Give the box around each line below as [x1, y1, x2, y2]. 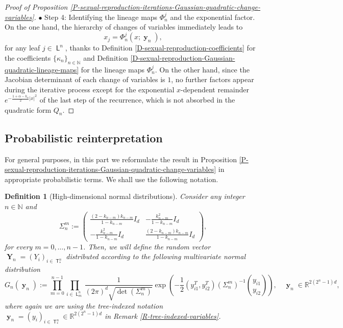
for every [5, 241, 33, 251]
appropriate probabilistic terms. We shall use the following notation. [5, 173, 218, 184]
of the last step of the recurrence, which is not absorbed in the [39, 94, 235, 105]
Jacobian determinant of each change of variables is [5, 74, 165, 85]
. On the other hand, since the [155, 64, 250, 74]
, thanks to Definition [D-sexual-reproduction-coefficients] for [65, 42, 256, 53]
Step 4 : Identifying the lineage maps [44, 11, 158, 22]
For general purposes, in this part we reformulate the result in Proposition [5, 154, 237, 164]
